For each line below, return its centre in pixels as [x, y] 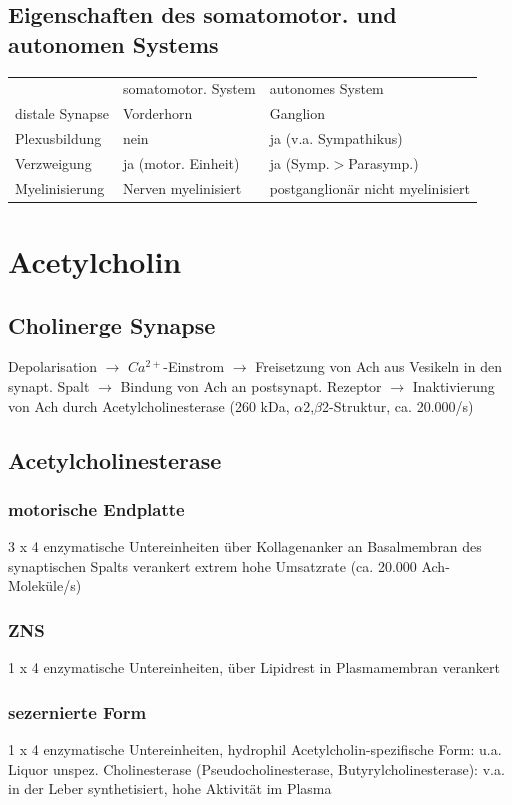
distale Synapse [62, 113]
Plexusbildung [58, 138]
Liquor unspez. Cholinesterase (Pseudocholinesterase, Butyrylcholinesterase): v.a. [256, 768]
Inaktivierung [453, 385]
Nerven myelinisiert [182, 187]
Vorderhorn [157, 113]
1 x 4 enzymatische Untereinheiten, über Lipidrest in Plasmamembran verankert [254, 667]
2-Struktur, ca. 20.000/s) [398, 405]
